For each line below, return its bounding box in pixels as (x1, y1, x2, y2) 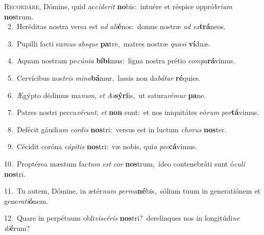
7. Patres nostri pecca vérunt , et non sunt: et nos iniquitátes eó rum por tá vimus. (7, 107, 259, 118)
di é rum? (4, 222, 30, 233)
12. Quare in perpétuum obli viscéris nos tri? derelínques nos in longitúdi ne (4, 213, 240, 223)
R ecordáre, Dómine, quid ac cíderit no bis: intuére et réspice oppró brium (4, 1, 232, 11)
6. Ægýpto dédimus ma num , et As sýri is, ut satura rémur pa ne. (7, 89, 206, 100)
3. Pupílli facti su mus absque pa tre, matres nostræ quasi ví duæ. (7, 38, 210, 49)
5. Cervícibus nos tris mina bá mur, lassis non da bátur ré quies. (7, 72, 201, 83)
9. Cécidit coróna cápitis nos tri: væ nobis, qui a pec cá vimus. (7, 141, 197, 152)
